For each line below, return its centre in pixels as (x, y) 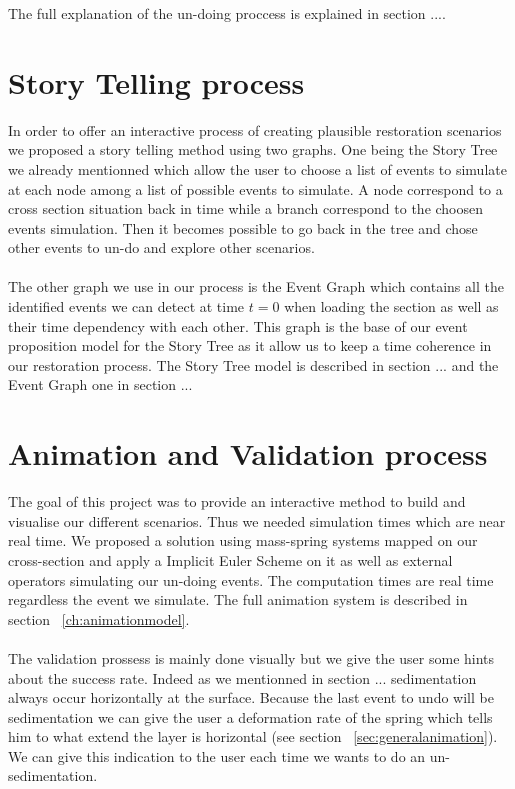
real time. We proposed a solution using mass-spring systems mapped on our (243, 540)
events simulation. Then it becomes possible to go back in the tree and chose (243, 227)
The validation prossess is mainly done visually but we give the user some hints (251, 657)
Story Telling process (156, 81)
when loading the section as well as (391, 306)
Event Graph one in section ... (100, 384)
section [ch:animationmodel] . (99, 618)
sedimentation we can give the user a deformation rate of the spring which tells (250, 716)
